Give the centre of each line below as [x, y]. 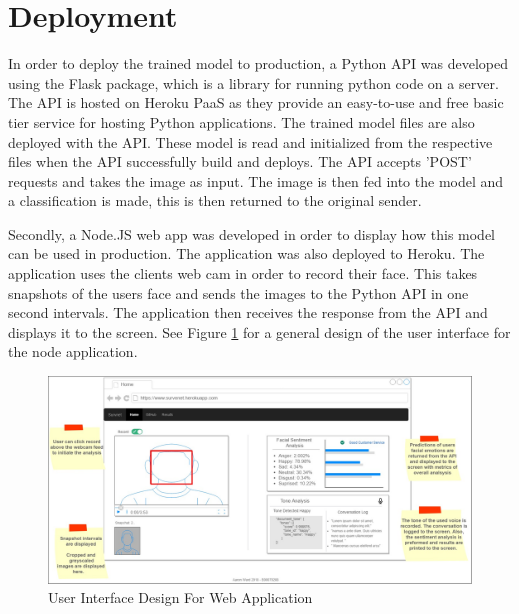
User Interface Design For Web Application [180, 597]
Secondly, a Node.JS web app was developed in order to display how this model [252, 233]
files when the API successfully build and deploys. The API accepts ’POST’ [240, 161]
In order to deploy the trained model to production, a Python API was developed [258, 63]
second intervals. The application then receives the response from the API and [248, 312]
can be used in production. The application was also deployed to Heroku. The [246, 253]
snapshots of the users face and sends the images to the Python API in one [238, 292]
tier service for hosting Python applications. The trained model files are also [241, 121]
